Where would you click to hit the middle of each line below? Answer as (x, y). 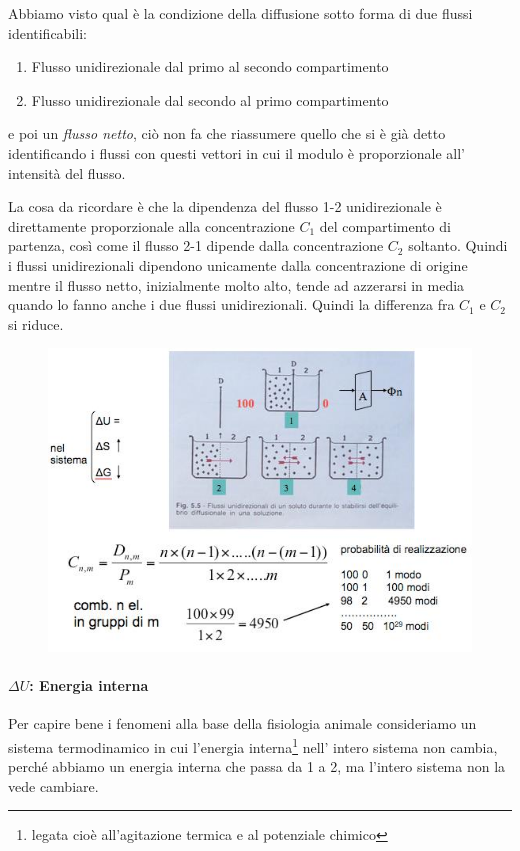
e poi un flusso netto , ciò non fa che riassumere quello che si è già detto (227, 133)
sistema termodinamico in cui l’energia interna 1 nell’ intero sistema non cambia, (253, 745)
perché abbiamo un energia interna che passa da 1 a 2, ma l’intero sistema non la (257, 766)
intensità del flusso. (67, 172)
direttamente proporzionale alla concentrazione (151, 225)
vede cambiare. (53, 785)
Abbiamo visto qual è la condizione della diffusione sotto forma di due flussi (240, 13)
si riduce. (36, 323)
